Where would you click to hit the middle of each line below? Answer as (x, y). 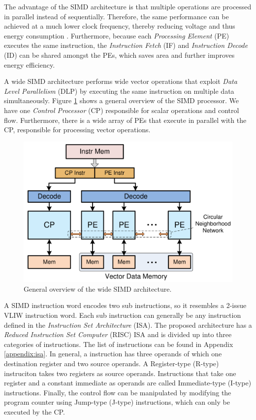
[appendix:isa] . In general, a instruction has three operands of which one (113, 354)
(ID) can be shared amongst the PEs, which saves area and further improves (119, 55)
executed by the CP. (34, 411)
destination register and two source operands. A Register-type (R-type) (112, 363)
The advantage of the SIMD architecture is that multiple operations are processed (128, 6)
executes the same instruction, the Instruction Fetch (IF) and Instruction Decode (126, 45)
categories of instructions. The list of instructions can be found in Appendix (119, 344)
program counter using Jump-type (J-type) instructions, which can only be (117, 402)
